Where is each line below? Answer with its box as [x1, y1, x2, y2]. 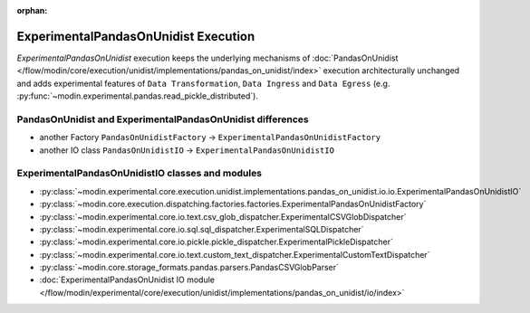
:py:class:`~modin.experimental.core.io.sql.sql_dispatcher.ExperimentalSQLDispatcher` [39, 223, 364, 234]
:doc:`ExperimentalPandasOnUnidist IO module [39, 274, 216, 285]
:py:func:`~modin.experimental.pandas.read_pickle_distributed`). [16, 90, 258, 101]
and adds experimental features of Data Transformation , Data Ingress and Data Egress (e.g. [16, 78, 390, 89]
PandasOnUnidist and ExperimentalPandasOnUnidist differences [16, 113, 309, 126]
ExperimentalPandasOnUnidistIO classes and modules [16, 167, 263, 180]
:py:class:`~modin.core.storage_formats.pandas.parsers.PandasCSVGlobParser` [39, 262, 340, 273]
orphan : [16, 5, 48, 15]
